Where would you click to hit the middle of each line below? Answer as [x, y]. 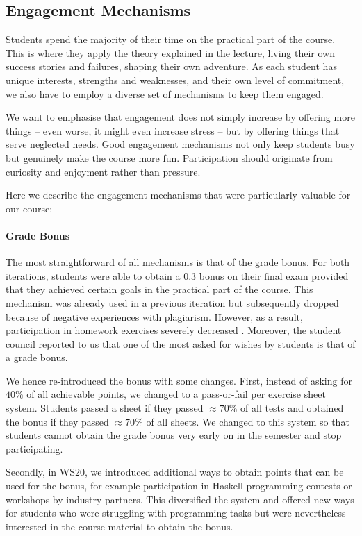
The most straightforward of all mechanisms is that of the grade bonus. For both [178, 262]
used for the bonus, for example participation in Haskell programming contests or [179, 486]
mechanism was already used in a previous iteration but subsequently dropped [172, 302]
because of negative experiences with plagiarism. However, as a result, [154, 316]
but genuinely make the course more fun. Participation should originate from [169, 157]
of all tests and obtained [292, 408]
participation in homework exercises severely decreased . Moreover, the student [174, 330]
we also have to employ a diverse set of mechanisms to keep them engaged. [165, 93]
